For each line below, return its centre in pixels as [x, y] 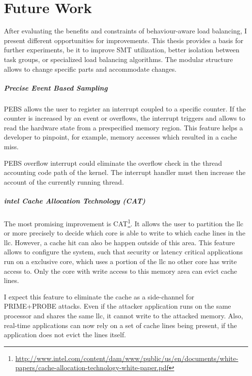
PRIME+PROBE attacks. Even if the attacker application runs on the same [118, 306]
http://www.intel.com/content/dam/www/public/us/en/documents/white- [127, 358]
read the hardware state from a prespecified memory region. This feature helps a [124, 127]
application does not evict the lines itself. [65, 335]
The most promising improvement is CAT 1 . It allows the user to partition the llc [124, 222]
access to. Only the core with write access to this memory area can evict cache [121, 271]
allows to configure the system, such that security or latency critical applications [123, 252]
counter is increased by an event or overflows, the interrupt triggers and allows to [125, 118]
